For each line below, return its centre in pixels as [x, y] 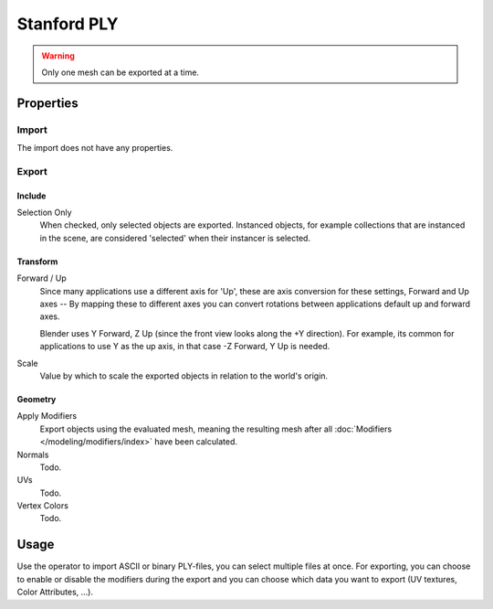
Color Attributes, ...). [55, 592]
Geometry [37, 399]
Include [31, 196]
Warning [58, 56]
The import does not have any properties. [95, 148]
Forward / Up [42, 278]
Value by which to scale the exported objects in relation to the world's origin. [184, 376]
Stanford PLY [68, 24]
